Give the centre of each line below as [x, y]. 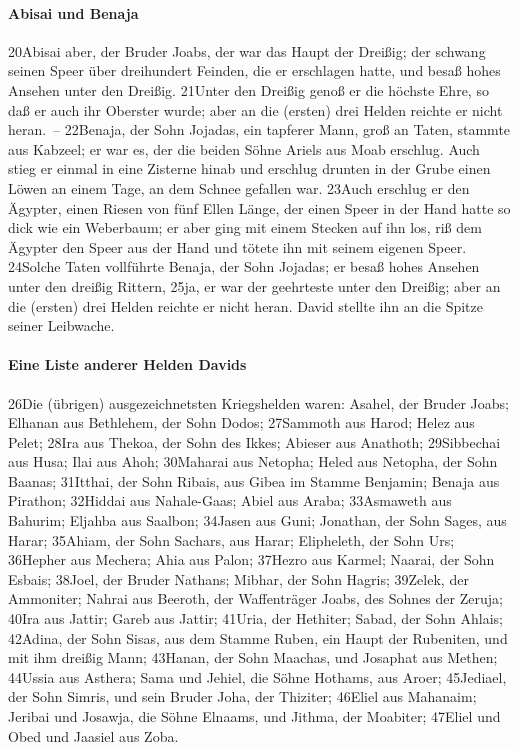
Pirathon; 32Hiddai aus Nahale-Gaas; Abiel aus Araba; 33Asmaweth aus [230, 500]
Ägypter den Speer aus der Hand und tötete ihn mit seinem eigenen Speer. [237, 246]
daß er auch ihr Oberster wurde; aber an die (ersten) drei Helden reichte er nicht [255, 109]
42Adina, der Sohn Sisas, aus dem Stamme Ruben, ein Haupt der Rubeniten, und [258, 637]
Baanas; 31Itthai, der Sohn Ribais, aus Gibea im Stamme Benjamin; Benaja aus [254, 480]
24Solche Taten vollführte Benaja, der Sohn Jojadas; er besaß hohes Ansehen [244, 266]
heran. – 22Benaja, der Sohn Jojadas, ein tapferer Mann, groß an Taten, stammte [259, 129]
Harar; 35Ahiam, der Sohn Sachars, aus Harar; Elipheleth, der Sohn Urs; [231, 539]
